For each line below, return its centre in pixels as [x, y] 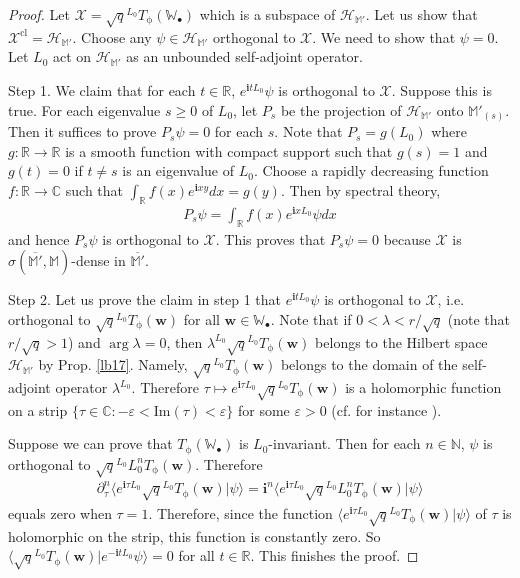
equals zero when [60, 512]
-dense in [98, 260]
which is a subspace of [267, 14]
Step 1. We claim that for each [102, 89]
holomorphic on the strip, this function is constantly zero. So [194, 535]
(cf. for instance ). [386, 409]
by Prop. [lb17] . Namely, [113, 364]
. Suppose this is [441, 89]
